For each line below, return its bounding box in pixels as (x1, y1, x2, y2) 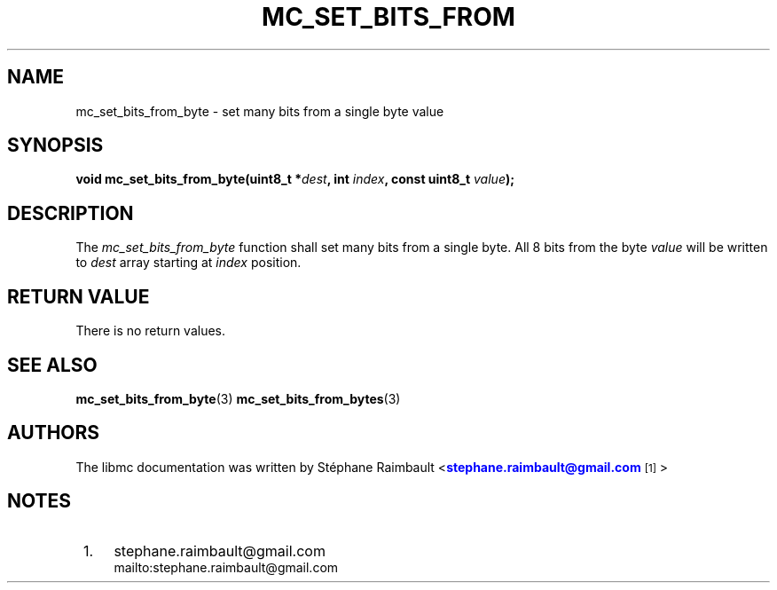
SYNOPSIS (7, 134, 104, 157)
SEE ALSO (7, 353, 98, 376)
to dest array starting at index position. (75, 255, 302, 271)
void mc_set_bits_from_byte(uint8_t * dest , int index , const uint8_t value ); (75, 171, 515, 187)
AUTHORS (7, 421, 100, 444)
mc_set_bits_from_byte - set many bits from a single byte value (75, 103, 444, 119)
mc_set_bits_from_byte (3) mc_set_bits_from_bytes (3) (75, 390, 401, 406)
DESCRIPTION (7, 201, 134, 224)
